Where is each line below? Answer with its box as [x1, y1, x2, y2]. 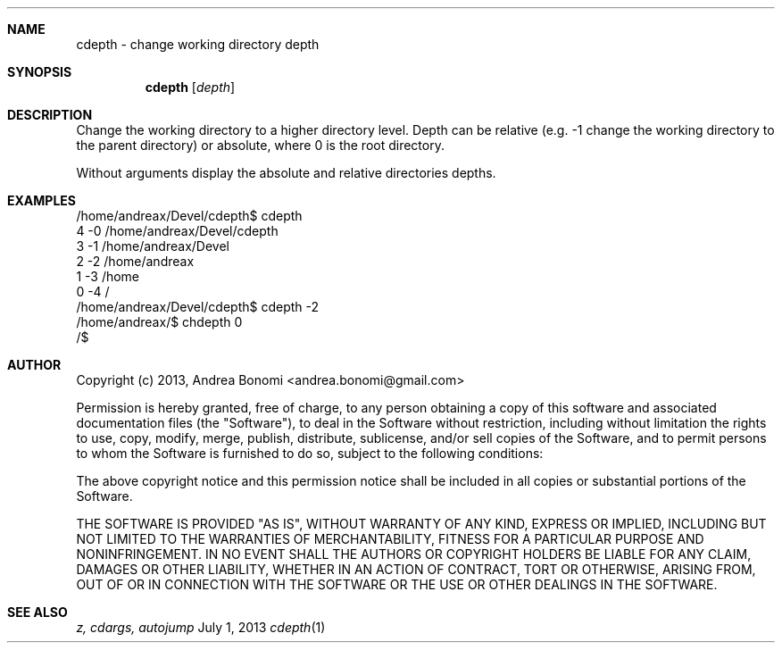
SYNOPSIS [7, 64, 72, 79]
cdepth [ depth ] [145, 79, 236, 95]
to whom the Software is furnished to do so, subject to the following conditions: [76, 446, 544, 461]
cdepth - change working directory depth [76, 37, 320, 52]
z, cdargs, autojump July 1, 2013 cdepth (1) [76, 620, 326, 635]
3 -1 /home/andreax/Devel [76, 238, 229, 254]
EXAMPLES [7, 193, 76, 208]
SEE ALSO [7, 604, 68, 620]
